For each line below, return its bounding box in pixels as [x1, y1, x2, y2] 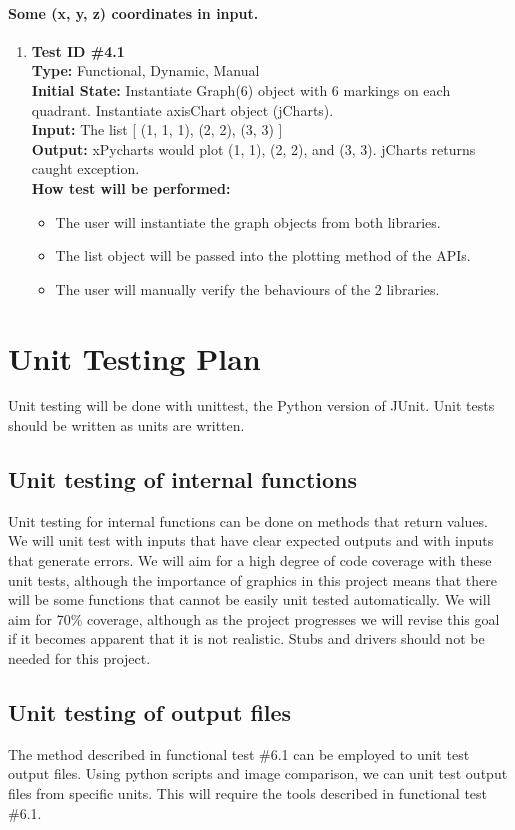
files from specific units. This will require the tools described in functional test [8, 782, 488, 803]
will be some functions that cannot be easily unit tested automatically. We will [8, 589, 491, 610]
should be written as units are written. [8, 415, 245, 436]
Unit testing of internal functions [8, 464, 358, 495]
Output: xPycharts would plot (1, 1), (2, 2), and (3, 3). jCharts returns [31, 138, 476, 159]
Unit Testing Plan [8, 337, 261, 378]
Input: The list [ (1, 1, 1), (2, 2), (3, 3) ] [31, 119, 283, 140]
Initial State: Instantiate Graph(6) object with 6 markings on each [31, 79, 451, 100]
